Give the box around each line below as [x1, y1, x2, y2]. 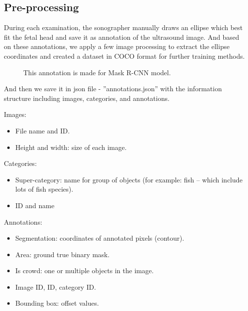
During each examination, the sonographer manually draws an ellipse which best [4, 22, 243, 33]
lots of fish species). [15, 184, 74, 194]
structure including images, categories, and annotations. [4, 93, 170, 103]
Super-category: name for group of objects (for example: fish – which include [15, 174, 243, 184]
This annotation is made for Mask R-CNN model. [23, 67, 171, 77]
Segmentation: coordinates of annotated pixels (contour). [15, 233, 185, 243]
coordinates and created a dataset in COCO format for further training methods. [4, 50, 245, 61]
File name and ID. [15, 125, 70, 135]
